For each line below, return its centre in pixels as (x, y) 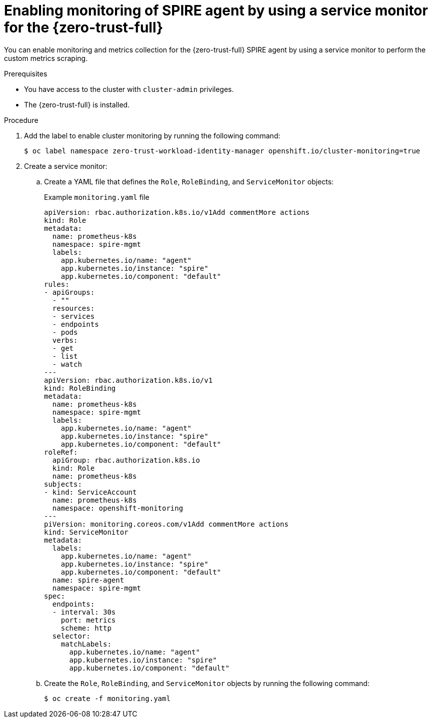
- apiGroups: (69, 292)
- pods (65, 332)
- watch (67, 364)
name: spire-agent (88, 580)
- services (73, 316)
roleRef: (61, 452)
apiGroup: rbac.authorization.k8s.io (126, 460)
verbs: (65, 340)
